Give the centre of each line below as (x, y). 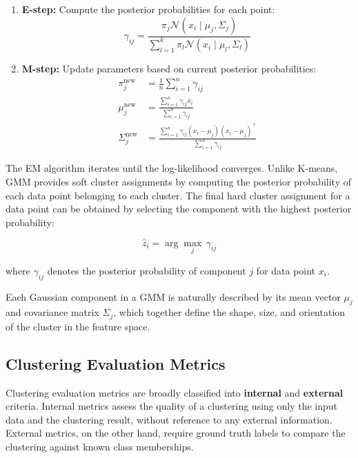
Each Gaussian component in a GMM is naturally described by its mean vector (173, 296)
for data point (286, 270)
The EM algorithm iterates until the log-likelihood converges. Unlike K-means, (172, 168)
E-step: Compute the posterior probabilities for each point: (148, 9)
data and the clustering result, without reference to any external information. (169, 419)
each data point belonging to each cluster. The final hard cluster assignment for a (178, 195)
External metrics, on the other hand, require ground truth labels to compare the (176, 433)
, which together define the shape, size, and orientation (229, 312)
